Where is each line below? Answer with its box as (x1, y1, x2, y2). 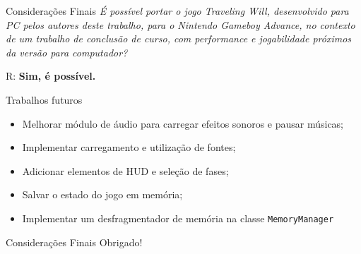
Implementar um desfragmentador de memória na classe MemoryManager (22, 210, 334, 225)
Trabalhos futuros (6, 92, 83, 107)
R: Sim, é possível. (6, 68, 96, 83)
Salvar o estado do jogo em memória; (22, 187, 183, 202)
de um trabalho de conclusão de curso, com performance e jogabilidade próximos (6, 31, 352, 46)
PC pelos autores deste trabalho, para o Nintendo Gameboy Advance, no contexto (6, 17, 355, 32)
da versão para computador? (6, 44, 128, 59)
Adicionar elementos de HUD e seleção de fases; (22, 163, 229, 178)
